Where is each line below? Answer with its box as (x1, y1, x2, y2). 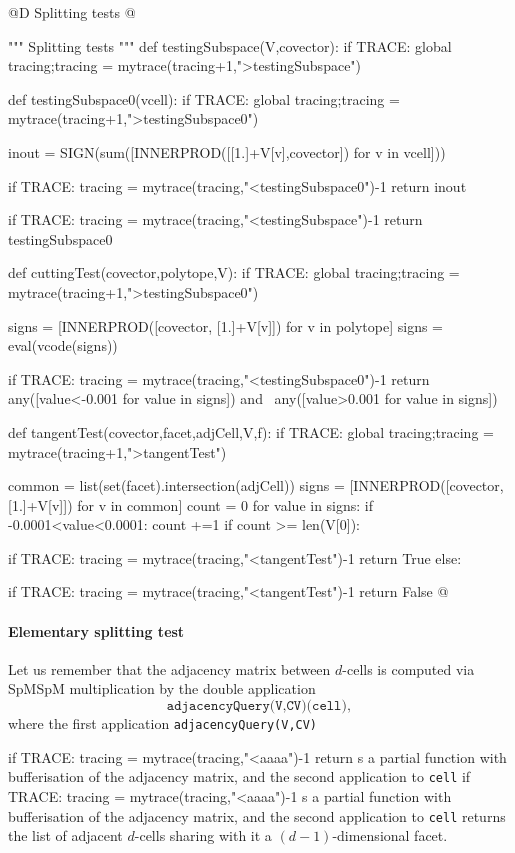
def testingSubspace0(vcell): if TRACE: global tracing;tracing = (8, 88, 400, 109)
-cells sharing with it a (134, 825, 272, 846)
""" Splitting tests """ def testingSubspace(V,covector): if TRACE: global (8, 35, 452, 56)
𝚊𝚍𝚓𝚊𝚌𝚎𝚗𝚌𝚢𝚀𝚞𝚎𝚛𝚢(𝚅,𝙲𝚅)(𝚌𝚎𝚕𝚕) (166, 699, 347, 714)
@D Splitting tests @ (8, 2, 136, 22)
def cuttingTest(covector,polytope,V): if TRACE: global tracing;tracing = (8, 262, 460, 283)
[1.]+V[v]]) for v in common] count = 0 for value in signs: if (8, 494, 374, 515)
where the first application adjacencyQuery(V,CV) (8, 713, 318, 734)
